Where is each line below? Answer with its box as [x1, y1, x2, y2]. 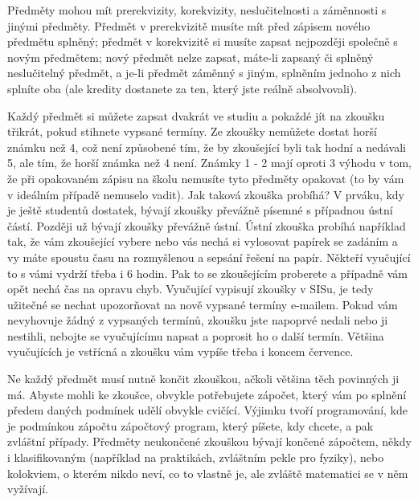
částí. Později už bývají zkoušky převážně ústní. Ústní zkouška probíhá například [7, 217, 406, 234]
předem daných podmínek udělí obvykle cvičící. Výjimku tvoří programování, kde [7, 402, 408, 418]
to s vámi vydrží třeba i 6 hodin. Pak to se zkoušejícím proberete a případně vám [7, 264, 408, 281]
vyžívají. [7, 480, 48, 497]
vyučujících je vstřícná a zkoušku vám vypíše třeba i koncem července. [7, 343, 354, 360]
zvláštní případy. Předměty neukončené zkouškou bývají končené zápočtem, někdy [7, 433, 412, 450]
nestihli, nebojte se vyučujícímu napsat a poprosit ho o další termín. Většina [7, 327, 384, 344]
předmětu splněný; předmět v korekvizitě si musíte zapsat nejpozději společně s [7, 33, 398, 50]
